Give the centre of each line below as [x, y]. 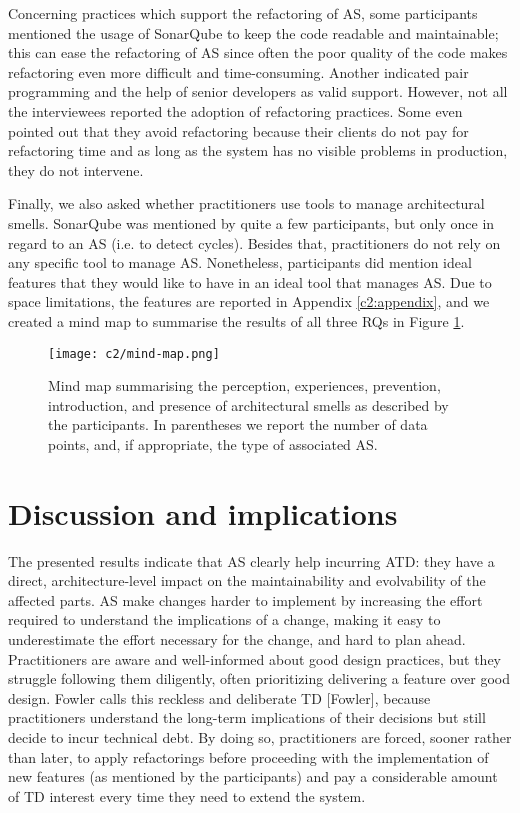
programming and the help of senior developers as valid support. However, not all [258, 91]
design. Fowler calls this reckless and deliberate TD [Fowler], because [219, 697]
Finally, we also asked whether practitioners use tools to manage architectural [246, 203]
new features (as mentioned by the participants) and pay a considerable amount [253, 776]
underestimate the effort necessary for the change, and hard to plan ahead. [237, 639]
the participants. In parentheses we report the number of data [238, 424]
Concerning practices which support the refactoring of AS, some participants [243, 13]
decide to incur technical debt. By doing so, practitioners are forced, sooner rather [260, 737]
